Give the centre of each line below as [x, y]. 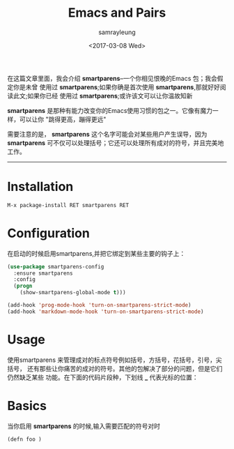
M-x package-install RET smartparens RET [68, 205]
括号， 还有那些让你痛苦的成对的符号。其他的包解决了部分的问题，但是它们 [115, 368]
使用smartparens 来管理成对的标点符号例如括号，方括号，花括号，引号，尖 [115, 360]
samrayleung [117, 32]
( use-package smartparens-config [56, 266]
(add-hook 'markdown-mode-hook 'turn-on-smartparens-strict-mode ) [106, 312]
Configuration [49, 233]
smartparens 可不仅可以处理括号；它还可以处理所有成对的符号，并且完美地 [116, 143]
